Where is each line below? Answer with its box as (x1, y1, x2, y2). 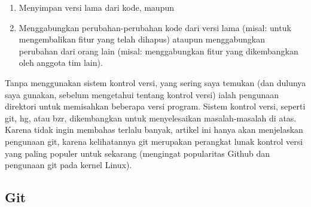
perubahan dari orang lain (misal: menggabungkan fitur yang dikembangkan (19, 44, 298, 57)
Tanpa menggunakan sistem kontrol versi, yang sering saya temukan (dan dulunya (5, 76, 306, 89)
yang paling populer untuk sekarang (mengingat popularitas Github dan (5, 147, 270, 159)
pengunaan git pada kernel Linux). (5, 159, 132, 171)
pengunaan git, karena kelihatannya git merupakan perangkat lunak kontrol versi (5, 135, 303, 147)
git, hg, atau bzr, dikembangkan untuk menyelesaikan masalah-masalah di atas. (5, 111, 297, 124)
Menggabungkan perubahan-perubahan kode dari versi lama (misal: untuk (19, 21, 291, 34)
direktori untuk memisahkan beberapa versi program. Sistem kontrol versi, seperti (5, 100, 306, 112)
